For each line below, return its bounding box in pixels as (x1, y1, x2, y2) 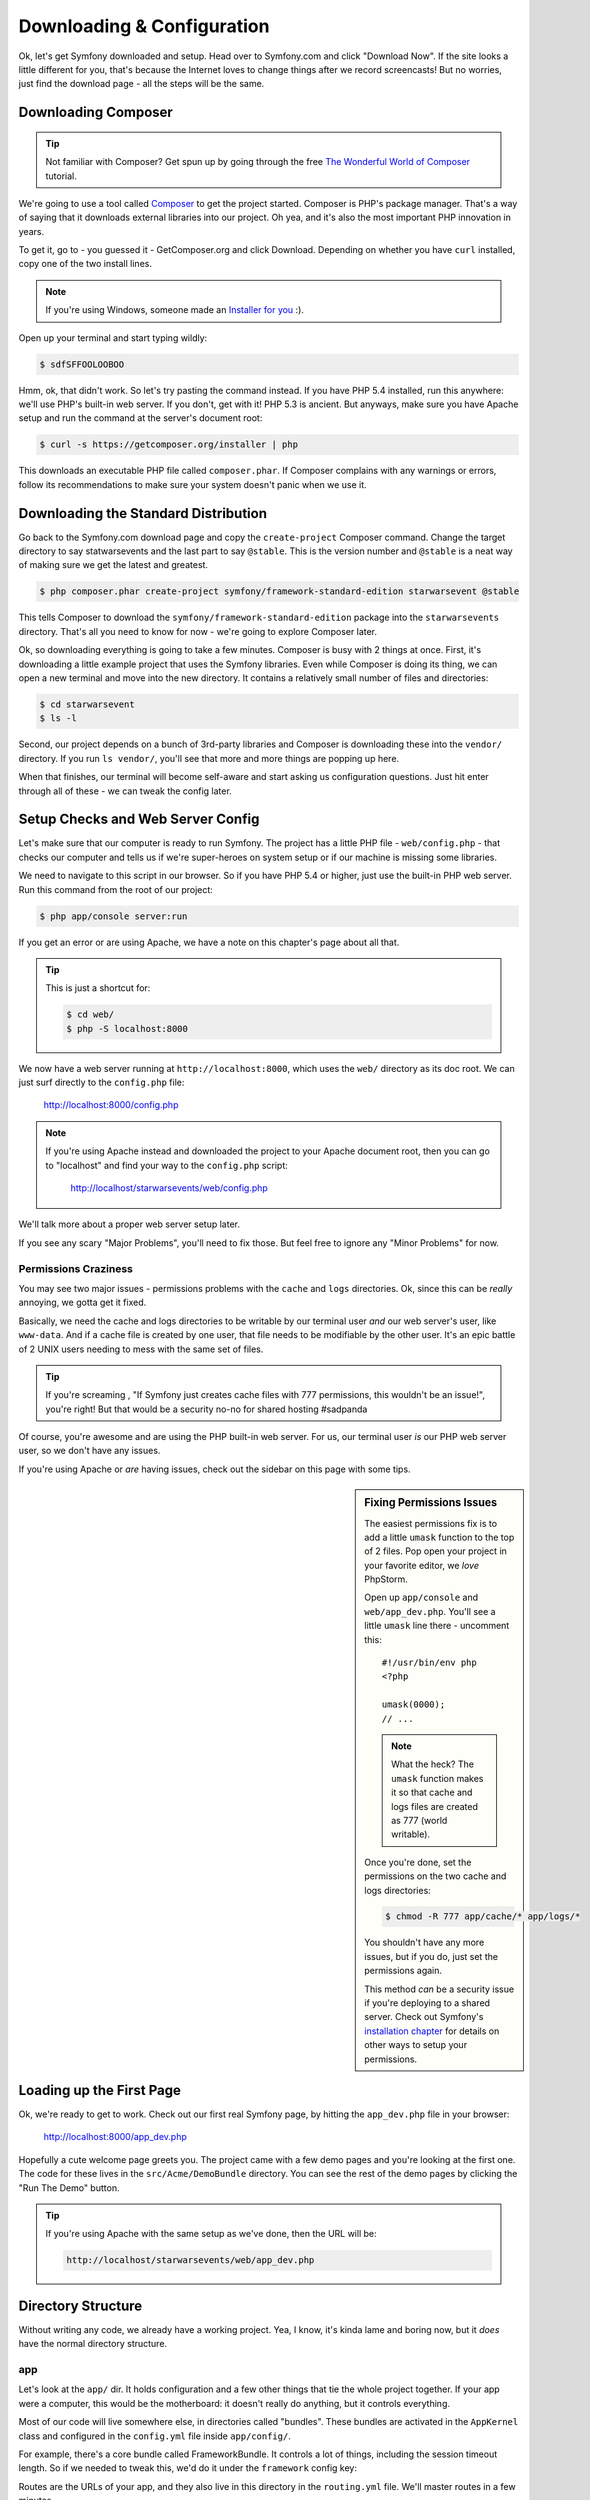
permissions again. (364, 1965, 443, 1977)
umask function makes (391, 1772, 484, 1784)
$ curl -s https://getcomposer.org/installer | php (39, 439, 299, 450)
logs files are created (391, 1800, 479, 1812)
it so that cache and (391, 1786, 473, 1799)
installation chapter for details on (364, 2025, 500, 2037)
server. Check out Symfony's (364, 2011, 484, 2023)
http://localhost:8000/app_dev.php (43, 2131, 187, 2143)
